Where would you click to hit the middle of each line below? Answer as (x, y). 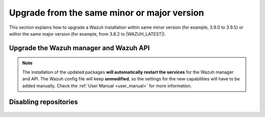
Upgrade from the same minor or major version (106, 13)
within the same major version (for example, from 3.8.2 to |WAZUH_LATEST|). (88, 34)
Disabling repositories (43, 102)
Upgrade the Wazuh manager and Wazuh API (79, 48)
